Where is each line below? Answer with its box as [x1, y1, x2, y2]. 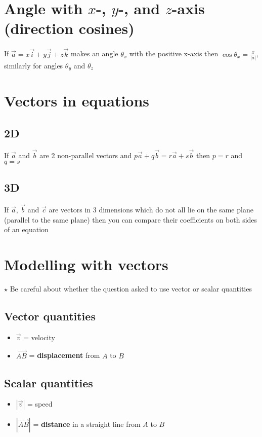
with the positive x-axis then [129, 48, 219, 59]
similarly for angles [4, 60, 63, 70]
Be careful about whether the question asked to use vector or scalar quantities [10, 283, 252, 294]
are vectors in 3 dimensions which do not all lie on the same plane [49, 204, 253, 215]
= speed [27, 398, 53, 409]
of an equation [4, 224, 49, 235]
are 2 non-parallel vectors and [39, 150, 132, 161]
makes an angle [71, 48, 118, 59]
